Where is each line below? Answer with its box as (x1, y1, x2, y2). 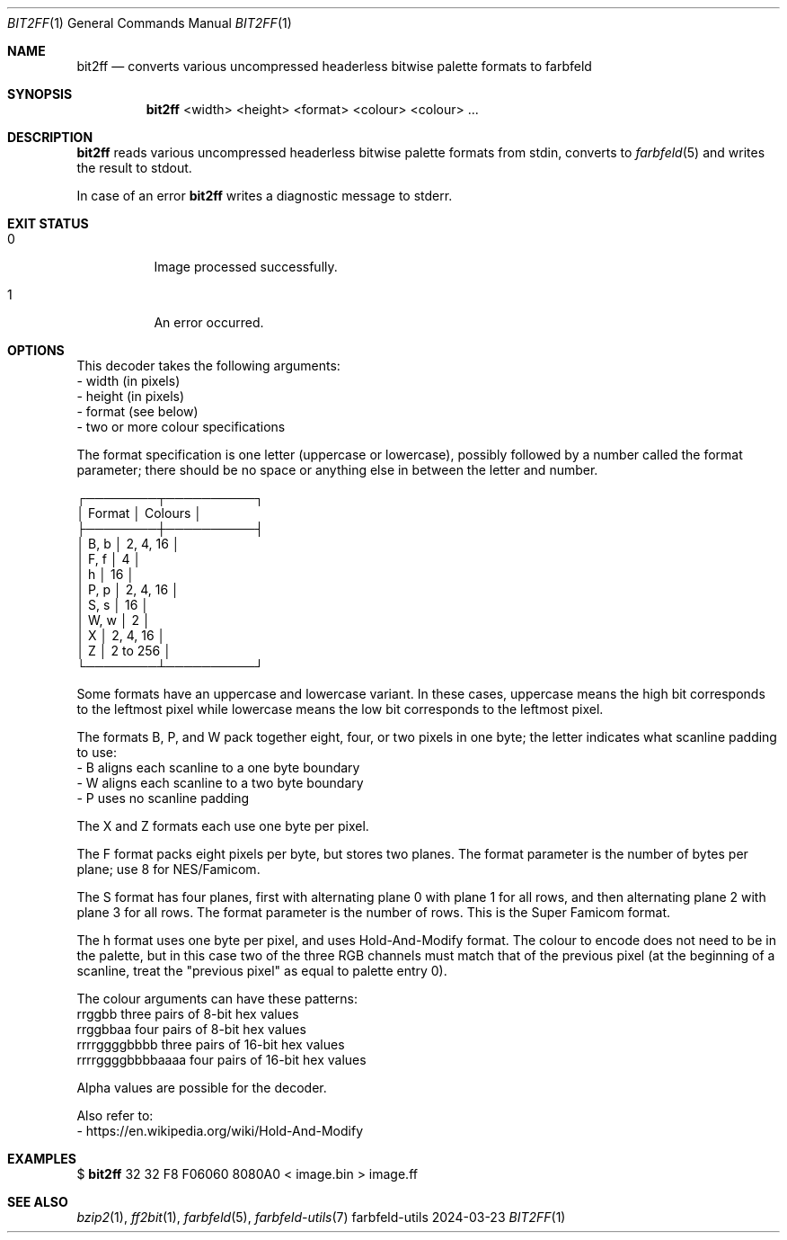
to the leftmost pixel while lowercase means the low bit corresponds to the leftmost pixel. (76, 701, 604, 717)
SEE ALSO (7, 1194, 68, 1209)
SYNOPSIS (7, 86, 73, 102)
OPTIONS (7, 343, 65, 358)
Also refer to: (76, 1108, 154, 1123)
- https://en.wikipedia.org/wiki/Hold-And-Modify (76, 1123, 364, 1138)
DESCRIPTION (7, 129, 93, 145)
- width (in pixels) (76, 373, 181, 388)
